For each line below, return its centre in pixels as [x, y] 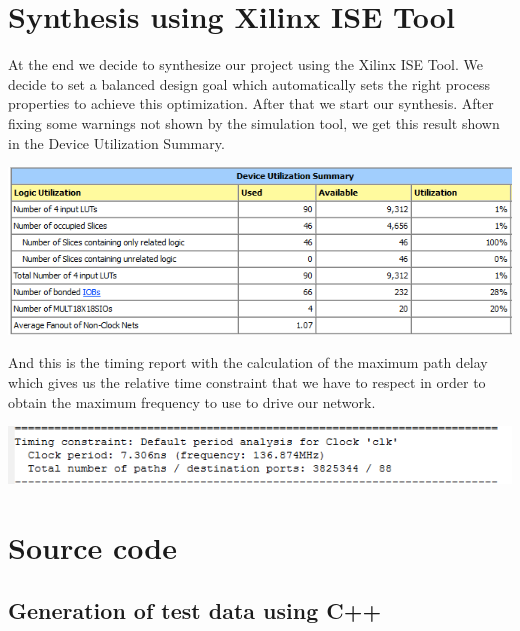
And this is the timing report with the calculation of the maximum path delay [248, 362]
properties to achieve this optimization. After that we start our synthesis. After [251, 103]
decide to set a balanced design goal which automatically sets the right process [249, 83]
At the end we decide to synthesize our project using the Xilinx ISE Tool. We [245, 64]
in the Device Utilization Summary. [116, 142]
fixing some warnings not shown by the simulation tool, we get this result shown [254, 122]
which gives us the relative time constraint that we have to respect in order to [247, 382]
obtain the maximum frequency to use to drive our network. [192, 401]
